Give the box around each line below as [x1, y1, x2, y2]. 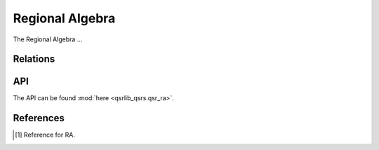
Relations [13, 53, 55, 65]
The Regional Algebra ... [13, 35, 83, 43]
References [13, 112, 65, 124]
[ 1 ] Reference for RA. [15, 130, 75, 139]
